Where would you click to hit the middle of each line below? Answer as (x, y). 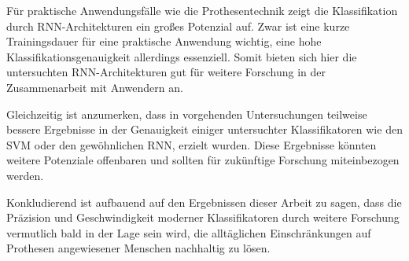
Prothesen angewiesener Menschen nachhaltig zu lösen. (138, 248)
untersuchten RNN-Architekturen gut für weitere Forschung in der (166, 72)
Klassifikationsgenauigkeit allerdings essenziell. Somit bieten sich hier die (182, 56)
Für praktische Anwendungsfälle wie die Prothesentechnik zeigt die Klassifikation (202, 10)
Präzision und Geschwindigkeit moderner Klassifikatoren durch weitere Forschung (203, 217)
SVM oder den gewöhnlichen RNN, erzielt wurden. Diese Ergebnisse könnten (192, 144)
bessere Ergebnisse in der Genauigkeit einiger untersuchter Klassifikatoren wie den (204, 129)
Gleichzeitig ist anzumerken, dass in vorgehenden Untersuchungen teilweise (187, 114)
